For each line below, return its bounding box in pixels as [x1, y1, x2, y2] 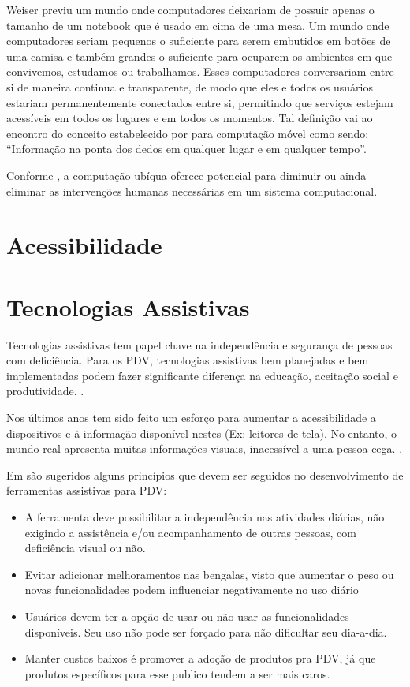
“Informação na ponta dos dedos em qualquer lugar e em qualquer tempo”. [6, 140, 367, 157]
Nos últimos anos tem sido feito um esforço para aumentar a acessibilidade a [6, 409, 376, 425]
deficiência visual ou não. [24, 540, 146, 556]
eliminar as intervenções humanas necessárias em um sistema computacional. [6, 182, 378, 199]
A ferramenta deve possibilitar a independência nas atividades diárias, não [24, 508, 385, 525]
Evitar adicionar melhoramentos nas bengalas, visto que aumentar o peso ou [24, 566, 394, 582]
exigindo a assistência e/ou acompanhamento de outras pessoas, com [24, 524, 356, 540]
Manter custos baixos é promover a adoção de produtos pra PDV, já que [24, 650, 376, 666]
